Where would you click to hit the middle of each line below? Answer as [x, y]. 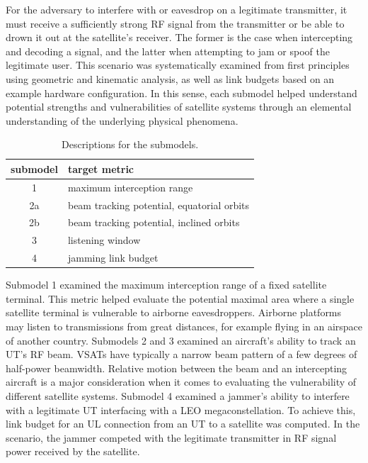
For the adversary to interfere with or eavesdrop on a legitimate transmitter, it [177, 9]
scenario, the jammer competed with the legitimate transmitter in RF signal [171, 437]
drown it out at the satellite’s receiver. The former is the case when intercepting [179, 37]
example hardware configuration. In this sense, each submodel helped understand [182, 93]
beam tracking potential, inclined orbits [154, 222]
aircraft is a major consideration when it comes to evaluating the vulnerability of [181, 382]
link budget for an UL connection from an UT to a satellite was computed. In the [183, 424]
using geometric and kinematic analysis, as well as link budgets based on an [170, 78]
